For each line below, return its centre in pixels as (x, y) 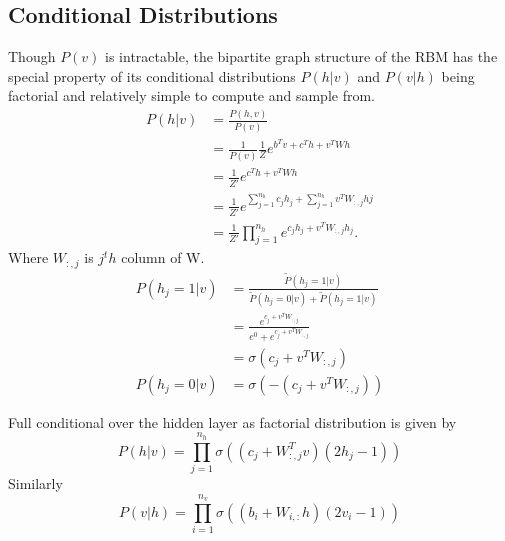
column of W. (163, 257)
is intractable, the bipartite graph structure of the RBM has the (301, 56)
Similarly (35, 482)
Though (32, 56)
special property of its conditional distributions (152, 75)
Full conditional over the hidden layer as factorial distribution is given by (232, 421)
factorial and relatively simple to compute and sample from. (191, 95)
